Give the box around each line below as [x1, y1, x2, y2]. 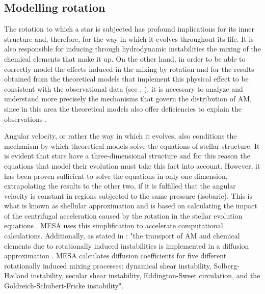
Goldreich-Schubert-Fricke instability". [4, 280, 124, 291]
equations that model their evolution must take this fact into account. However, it [4, 160, 260, 171]
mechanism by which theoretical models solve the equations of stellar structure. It [4, 140, 260, 151]
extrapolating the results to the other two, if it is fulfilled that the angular [4, 180, 236, 191]
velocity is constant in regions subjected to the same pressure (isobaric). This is [4, 190, 252, 201]
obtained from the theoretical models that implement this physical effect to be [4, 73, 249, 84]
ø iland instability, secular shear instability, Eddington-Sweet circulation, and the [9, 270, 260, 281]
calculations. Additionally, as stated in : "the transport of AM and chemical [4, 230, 240, 241]
